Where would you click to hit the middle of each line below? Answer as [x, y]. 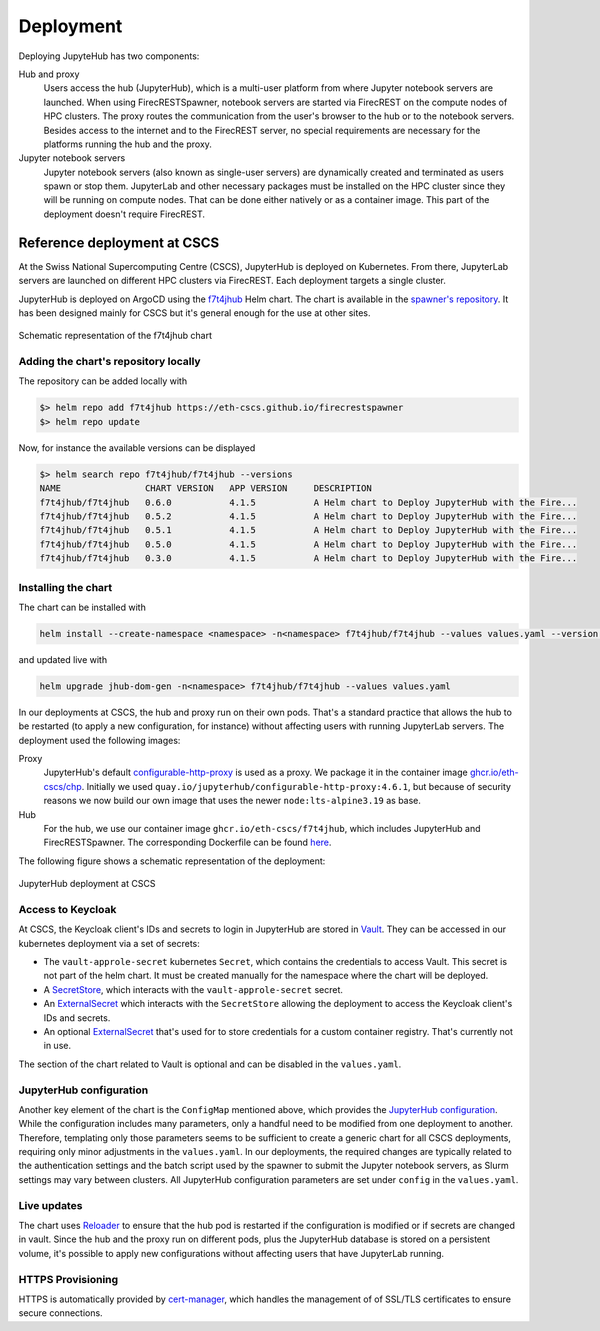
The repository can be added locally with [103, 381]
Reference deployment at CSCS [119, 242]
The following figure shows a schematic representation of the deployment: [172, 861]
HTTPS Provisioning [68, 1279]
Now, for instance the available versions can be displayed [137, 447]
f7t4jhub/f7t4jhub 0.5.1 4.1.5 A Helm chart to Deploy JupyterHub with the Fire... [308, 530]
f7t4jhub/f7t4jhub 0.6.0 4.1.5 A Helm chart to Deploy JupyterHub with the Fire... [308, 502]
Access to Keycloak [67, 909]
